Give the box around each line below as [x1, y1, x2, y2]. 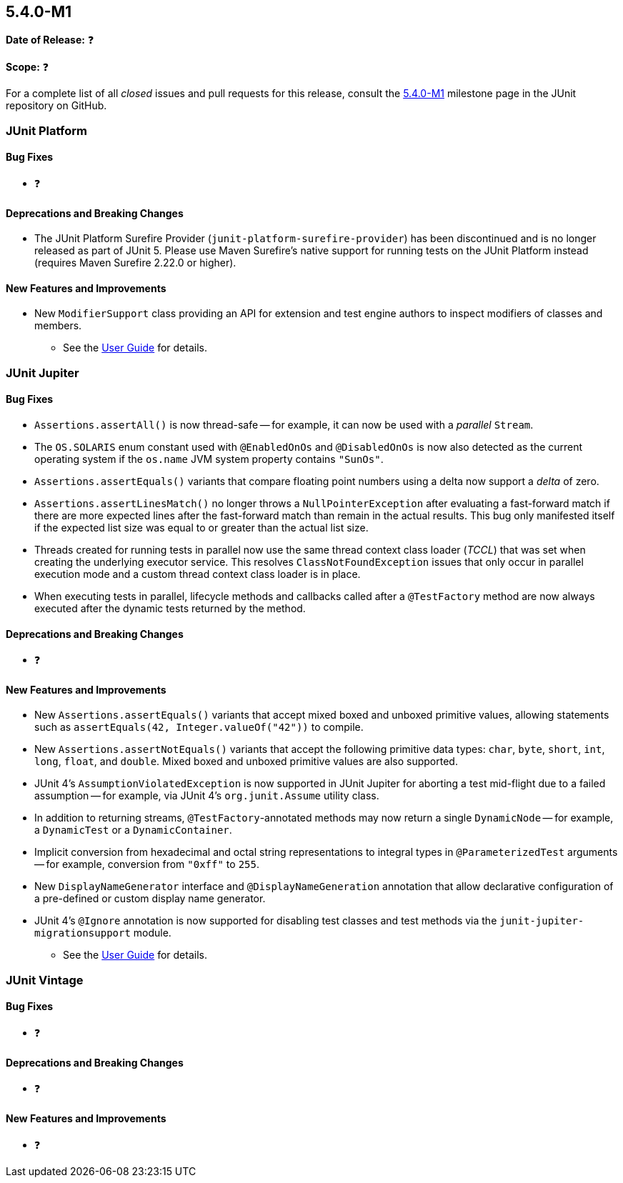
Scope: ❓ [6, 61, 49, 74]
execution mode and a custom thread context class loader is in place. [34, 568, 361, 581]
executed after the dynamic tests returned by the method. [34, 602, 306, 615]
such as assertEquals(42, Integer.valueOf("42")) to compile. [34, 721, 364, 734]
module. [133, 927, 171, 939]
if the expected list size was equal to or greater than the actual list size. [34, 521, 369, 534]
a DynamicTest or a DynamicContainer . [34, 824, 232, 837]
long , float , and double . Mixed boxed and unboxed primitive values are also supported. [34, 755, 458, 768]
